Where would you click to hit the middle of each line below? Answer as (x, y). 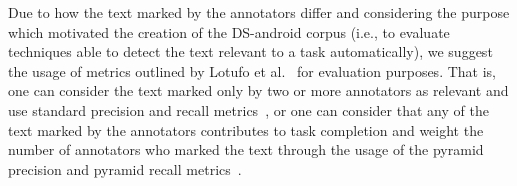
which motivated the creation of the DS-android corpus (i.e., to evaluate (229, 31)
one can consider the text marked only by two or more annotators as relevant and (258, 90)
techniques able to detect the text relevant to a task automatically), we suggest (250, 51)
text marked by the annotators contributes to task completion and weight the (246, 129)
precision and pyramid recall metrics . (125, 168)
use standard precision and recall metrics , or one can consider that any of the (248, 109)
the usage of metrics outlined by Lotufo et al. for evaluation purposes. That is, (252, 70)
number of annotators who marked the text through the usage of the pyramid (246, 149)
